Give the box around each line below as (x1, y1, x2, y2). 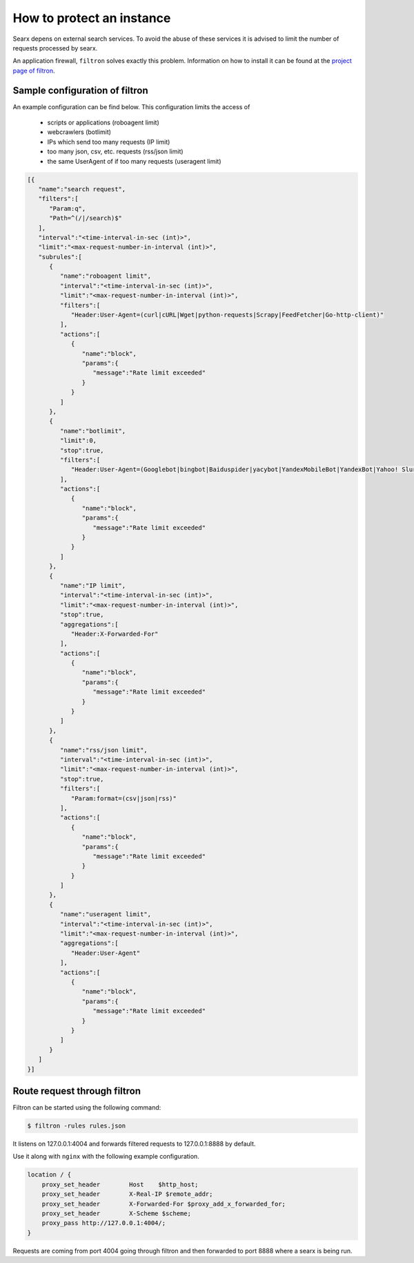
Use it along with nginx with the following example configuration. (12, 1152, 199, 1161)
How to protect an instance (12, 10, 171, 26)
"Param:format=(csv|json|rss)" (70, 795, 177, 802)
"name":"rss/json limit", (59, 746, 148, 754)
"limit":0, (59, 437, 97, 445)
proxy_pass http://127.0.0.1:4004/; (41, 1219, 166, 1227)
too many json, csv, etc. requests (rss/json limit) (47, 147, 184, 155)
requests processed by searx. (12, 44, 98, 52)
